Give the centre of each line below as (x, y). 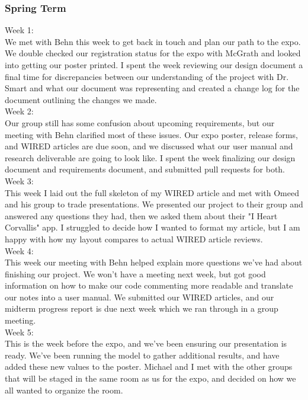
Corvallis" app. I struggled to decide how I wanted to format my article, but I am (153, 227)
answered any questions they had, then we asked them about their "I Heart (141, 215)
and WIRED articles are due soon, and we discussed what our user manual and (149, 146)
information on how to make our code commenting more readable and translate (149, 285)
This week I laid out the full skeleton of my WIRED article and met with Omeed (152, 192)
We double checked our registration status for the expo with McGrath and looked (153, 53)
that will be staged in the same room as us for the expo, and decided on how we (150, 378)
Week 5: (19, 332)
